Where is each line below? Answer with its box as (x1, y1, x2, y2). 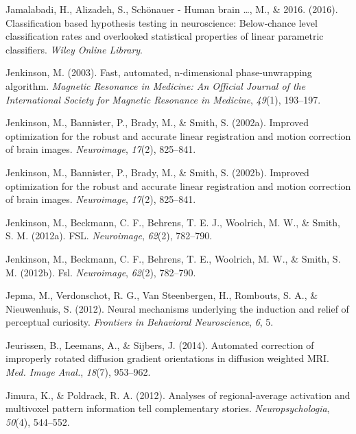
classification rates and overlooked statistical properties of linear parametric (5, 29, 324, 43)
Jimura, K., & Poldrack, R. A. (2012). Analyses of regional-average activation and (5, 387, 351, 402)
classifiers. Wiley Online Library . (5, 42, 143, 56)
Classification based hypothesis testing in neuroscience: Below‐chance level (5, 15, 318, 29)
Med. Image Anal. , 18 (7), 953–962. (5, 365, 151, 379)
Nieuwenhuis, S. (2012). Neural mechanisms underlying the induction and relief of (5, 301, 349, 315)
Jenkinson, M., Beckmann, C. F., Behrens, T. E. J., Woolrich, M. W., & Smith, (5, 215, 340, 229)
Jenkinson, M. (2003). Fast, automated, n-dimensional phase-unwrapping (5, 65, 312, 80)
